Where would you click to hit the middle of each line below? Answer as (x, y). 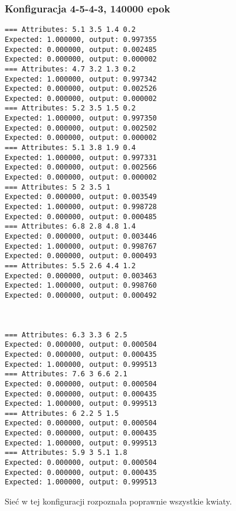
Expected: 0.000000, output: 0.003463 (81, 276)
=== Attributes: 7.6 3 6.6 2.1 (66, 374)
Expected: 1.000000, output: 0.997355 (81, 39)
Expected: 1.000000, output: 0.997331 (81, 157)
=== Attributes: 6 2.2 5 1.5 (62, 413)
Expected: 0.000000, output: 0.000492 (81, 295)
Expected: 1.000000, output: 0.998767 (81, 246)
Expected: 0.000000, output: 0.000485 (81, 217)
